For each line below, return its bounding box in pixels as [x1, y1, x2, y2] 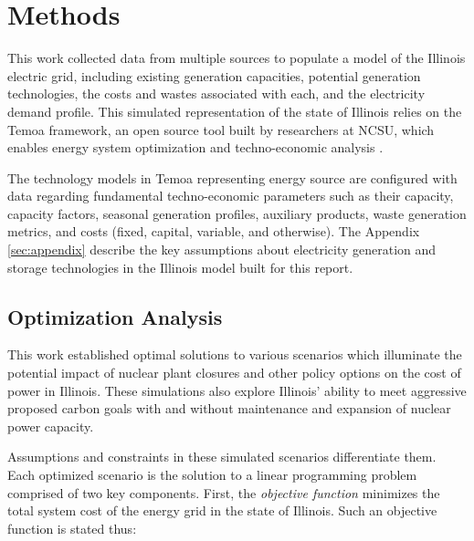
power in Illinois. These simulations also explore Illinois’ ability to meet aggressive [7, 380, 467, 400]
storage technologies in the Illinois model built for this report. [7, 257, 353, 276]
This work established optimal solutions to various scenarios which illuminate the [7, 345, 462, 364]
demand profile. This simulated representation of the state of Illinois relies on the [7, 101, 462, 120]
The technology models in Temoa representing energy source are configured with [7, 168, 458, 187]
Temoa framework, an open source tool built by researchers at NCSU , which [7, 120, 435, 139]
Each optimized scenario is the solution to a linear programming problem [7, 465, 417, 484]
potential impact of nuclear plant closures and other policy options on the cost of [7, 363, 461, 382]
